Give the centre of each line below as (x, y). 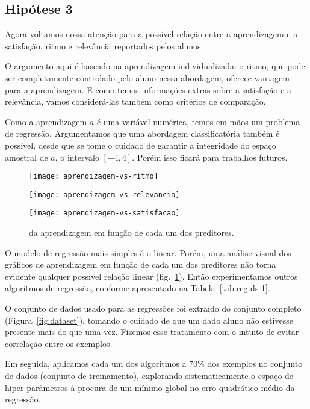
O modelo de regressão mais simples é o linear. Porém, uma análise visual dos (148, 252)
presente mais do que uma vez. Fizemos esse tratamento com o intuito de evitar (152, 332)
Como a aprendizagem (46, 121)
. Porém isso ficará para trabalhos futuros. (210, 157)
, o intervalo (77, 157)
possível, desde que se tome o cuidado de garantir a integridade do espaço (141, 145)
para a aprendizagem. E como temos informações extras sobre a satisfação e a (148, 89)
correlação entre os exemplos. (59, 343)
